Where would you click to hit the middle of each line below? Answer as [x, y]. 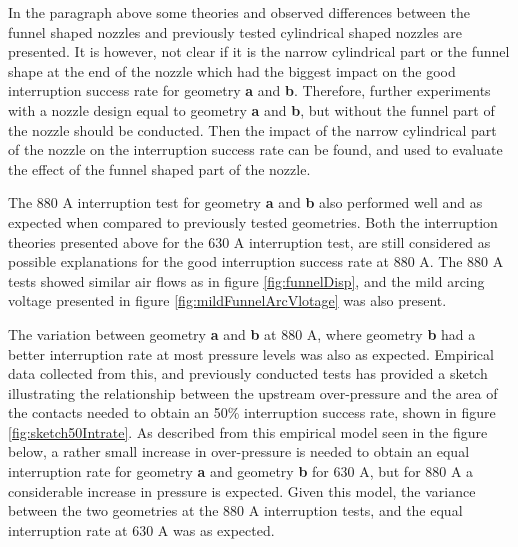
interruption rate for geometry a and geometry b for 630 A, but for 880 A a [241, 471]
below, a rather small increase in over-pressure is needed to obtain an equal [239, 451]
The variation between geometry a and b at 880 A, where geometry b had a [242, 333]
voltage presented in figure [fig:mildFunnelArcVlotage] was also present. [227, 300]
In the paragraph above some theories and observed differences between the [239, 12]
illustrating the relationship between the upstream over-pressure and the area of [253, 392]
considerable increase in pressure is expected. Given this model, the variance [242, 490]
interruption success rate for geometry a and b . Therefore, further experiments [249, 90]
